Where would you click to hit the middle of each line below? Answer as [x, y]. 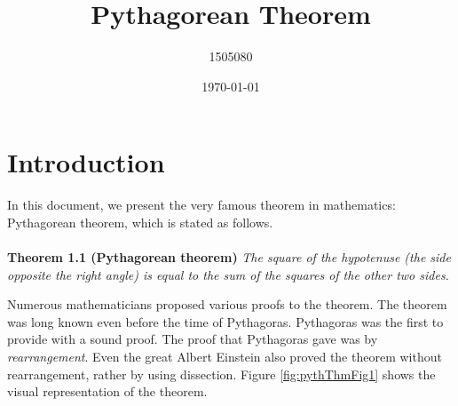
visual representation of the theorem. [107, 391]
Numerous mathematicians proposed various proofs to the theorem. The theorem [227, 304]
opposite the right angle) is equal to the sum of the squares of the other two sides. [228, 274]
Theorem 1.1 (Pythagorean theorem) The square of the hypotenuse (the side [229, 257]
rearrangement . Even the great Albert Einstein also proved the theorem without [225, 356]
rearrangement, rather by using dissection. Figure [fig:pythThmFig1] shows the [221, 374]
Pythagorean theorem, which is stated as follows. [140, 222]
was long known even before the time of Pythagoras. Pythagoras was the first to [225, 321]
